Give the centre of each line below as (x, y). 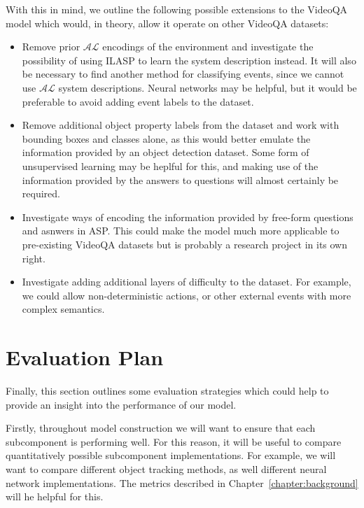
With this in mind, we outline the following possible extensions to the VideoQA (177, 9)
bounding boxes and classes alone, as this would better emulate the (166, 138)
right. (34, 258)
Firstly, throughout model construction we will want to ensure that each (161, 428)
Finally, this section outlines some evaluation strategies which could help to (167, 390)
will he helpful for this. (55, 496)
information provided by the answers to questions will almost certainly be (180, 179)
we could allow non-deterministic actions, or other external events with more (187, 295)
